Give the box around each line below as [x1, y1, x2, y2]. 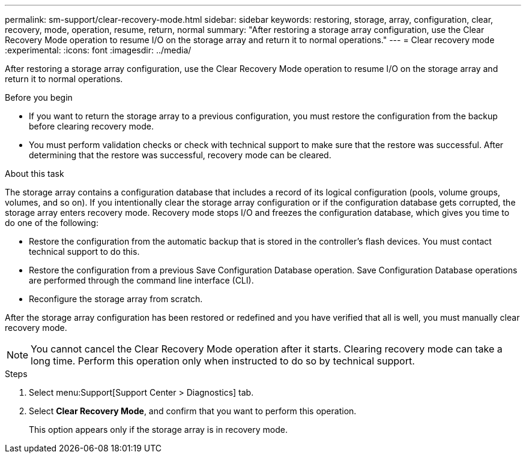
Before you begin [5, 92, 73, 103]
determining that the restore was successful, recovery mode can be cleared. [29, 150, 331, 160]
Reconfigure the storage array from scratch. [29, 294, 203, 304]
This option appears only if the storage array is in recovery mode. [29, 424, 288, 435]
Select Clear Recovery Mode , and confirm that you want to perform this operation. [29, 406, 357, 416]
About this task [5, 168, 64, 179]
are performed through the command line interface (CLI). [29, 275, 254, 285]
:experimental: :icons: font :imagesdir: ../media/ [5, 45, 192, 55]
